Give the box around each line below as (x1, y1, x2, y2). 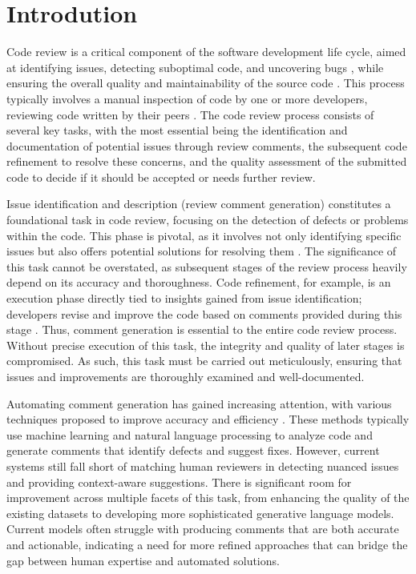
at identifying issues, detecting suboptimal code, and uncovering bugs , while (6, 58, 384, 75)
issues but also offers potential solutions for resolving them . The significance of (6, 243, 397, 259)
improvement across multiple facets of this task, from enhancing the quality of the (6, 489, 410, 506)
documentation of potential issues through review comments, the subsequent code (6, 137, 407, 154)
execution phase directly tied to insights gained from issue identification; (6, 290, 362, 307)
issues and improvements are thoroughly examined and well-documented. (6, 368, 365, 384)
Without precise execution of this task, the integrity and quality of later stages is (6, 336, 405, 353)
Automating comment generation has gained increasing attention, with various (6, 395, 392, 411)
